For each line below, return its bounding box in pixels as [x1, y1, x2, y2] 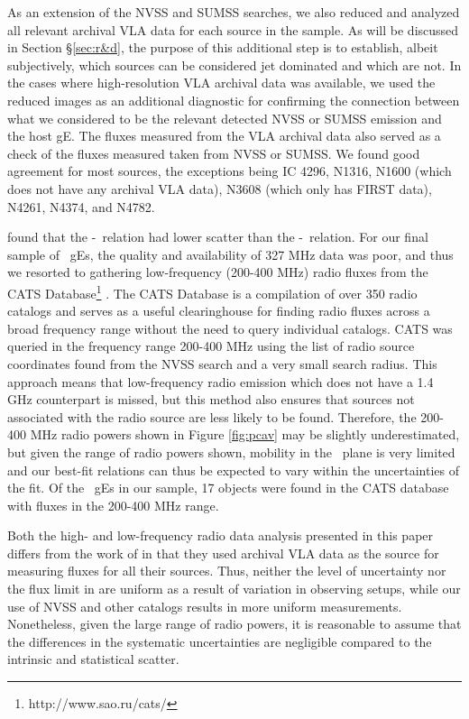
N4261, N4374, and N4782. [7, 197, 155, 216]
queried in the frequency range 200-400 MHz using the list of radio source [7, 336, 415, 355]
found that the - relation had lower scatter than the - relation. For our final [7, 227, 428, 246]
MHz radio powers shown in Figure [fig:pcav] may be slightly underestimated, [30, 425, 460, 444]
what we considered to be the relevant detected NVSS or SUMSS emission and [7, 108, 442, 127]
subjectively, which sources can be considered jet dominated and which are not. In [7, 55, 462, 74]
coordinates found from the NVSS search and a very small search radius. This [7, 354, 437, 373]
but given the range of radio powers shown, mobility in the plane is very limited [7, 442, 455, 461]
